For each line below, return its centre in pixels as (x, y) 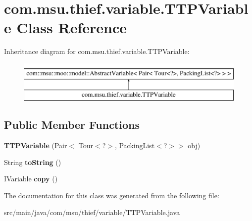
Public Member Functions (72, 125)
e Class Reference (65, 28)
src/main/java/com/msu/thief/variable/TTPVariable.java (92, 212)
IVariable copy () (31, 179)
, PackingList (135, 145)
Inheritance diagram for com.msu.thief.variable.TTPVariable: (97, 51)
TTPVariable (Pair (36, 145)
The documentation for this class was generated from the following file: (112, 195)
